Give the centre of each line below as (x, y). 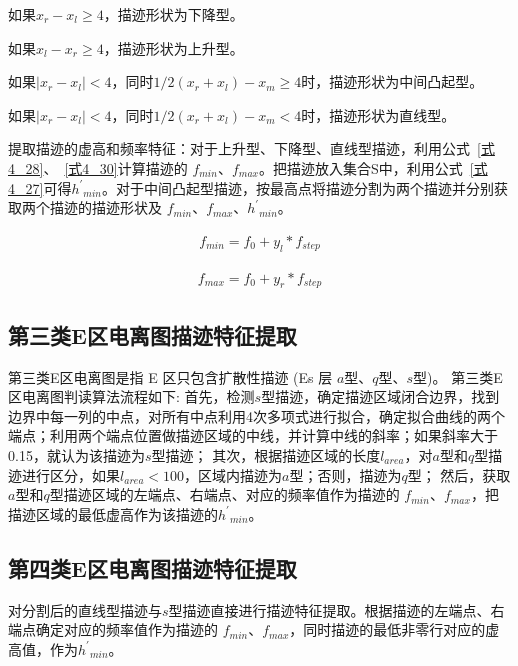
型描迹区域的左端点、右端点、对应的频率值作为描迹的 (224, 494)
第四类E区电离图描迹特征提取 (152, 567)
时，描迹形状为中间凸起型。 (392, 81)
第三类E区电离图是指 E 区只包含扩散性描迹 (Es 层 (170, 376)
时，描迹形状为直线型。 (378, 114)
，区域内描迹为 (233, 474)
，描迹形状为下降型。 (173, 14)
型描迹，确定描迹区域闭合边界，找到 (380, 396)
